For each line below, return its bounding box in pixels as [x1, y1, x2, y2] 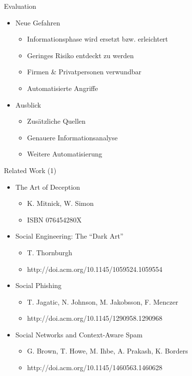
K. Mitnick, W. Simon [27, 198, 94, 208]
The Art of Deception [15, 181, 80, 192]
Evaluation [4, 1, 36, 11]
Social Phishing [15, 280, 62, 290]
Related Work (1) [4, 165, 57, 175]
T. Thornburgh [27, 247, 72, 257]
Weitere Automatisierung [27, 149, 102, 159]
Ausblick [15, 99, 41, 110]
